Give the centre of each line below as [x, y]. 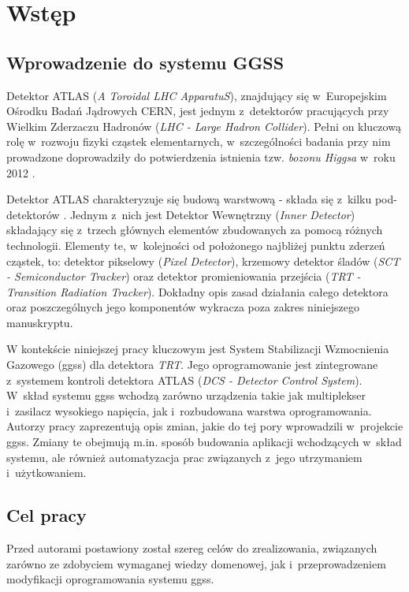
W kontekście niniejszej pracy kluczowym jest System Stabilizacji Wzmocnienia [198, 349]
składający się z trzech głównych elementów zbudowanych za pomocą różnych [195, 230]
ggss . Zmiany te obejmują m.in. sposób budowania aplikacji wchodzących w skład [204, 442]
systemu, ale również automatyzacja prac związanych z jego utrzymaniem [184, 457]
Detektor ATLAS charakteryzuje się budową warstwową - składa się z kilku [189, 199]
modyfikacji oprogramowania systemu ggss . [110, 579]
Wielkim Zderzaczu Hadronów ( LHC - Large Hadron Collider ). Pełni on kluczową [204, 126]
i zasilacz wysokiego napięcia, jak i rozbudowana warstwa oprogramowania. [189, 410]
